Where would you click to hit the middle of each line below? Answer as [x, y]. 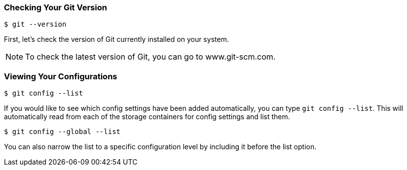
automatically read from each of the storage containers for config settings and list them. [147, 117]
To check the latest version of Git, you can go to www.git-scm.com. [150, 57]
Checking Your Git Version [55, 7]
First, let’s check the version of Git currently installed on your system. [116, 39]
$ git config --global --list [62, 132]
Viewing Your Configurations [61, 76]
